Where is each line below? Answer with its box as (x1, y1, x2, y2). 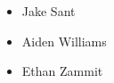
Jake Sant (21, 2, 76, 20)
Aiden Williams (21, 31, 107, 50)
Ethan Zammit (21, 62, 103, 80)
